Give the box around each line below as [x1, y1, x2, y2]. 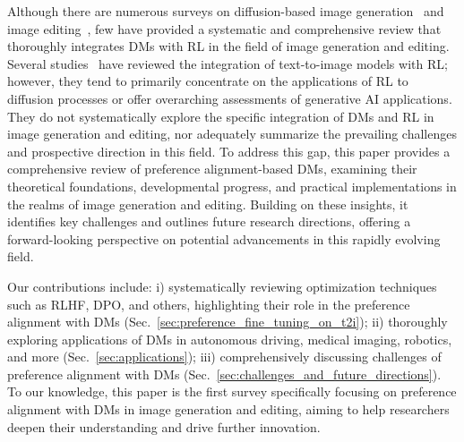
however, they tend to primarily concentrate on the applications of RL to [7, 72, 408, 90]
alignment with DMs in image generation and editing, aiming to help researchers [7, 400, 450, 419]
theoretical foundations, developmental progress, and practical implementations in [7, 176, 457, 195]
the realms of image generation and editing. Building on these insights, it [7, 194, 408, 213]
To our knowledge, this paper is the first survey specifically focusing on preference [7, 382, 457, 401]
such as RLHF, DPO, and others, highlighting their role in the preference [7, 294, 410, 313]
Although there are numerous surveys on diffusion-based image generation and [7, 2, 444, 20]
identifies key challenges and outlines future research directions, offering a [7, 212, 411, 231]
